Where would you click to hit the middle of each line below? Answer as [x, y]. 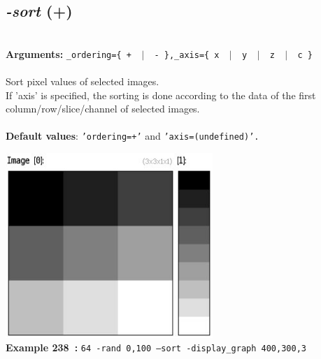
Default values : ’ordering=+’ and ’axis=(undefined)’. [133, 136]
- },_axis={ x [187, 55]
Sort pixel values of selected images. [83, 81]
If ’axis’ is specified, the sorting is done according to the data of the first [161, 95]
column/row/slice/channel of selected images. [103, 109]
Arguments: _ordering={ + [69, 53]
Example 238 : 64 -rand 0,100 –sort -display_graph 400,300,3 [156, 347]
